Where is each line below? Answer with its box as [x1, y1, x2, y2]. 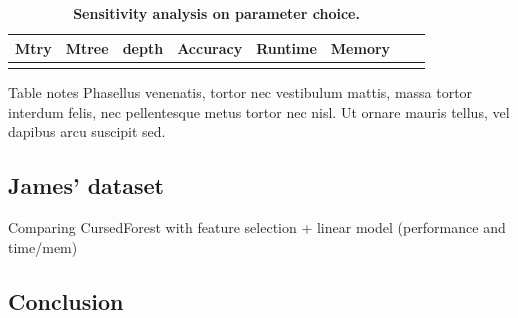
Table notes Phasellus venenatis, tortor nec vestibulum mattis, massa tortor [8, 81, 473, 102]
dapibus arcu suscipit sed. [8, 121, 166, 142]
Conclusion [8, 285, 124, 316]
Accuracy [177, 37, 243, 58]
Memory [330, 37, 391, 58]
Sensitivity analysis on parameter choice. [73, 3, 360, 23]
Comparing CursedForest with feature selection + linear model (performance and [8, 216, 506, 237]
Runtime [256, 37, 317, 58]
